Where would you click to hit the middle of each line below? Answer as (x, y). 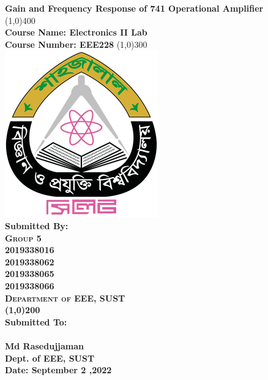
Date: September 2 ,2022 (58, 370)
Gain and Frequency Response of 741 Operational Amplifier (134, 8)
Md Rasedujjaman (44, 345)
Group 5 (23, 237)
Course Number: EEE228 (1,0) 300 (76, 44)
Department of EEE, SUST (65, 298)
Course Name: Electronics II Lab (76, 32)
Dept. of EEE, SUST (50, 358)
